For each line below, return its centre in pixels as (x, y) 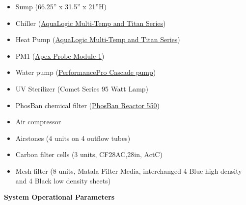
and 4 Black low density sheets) (63, 180)
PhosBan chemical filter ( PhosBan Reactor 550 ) (88, 105)
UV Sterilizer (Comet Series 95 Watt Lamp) (82, 88)
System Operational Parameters (59, 197)
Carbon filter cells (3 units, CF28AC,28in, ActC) (89, 154)
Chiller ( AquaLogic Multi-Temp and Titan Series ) (91, 23)
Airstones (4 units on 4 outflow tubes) (73, 138)
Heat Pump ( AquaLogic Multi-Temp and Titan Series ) (98, 39)
